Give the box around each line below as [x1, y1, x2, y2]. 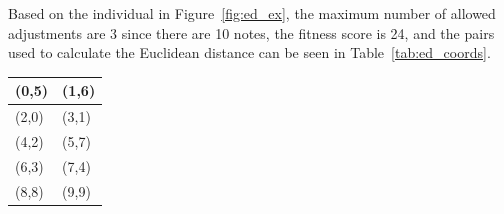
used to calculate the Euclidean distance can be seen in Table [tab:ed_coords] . [8, 42, 491, 63]
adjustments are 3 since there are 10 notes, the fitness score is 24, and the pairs [8, 22, 495, 43]
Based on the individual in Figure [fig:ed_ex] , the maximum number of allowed [8, 3, 496, 23]
